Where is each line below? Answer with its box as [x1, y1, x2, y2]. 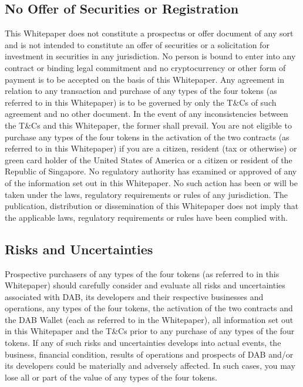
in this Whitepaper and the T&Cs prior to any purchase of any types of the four [5, 325, 295, 337]
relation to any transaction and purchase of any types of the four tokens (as [5, 85, 277, 97]
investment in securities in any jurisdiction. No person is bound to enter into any [5, 50, 296, 62]
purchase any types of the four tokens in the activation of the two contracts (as [5, 130, 289, 143]
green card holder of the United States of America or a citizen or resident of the [5, 153, 292, 166]
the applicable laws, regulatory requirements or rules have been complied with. [5, 211, 288, 223]
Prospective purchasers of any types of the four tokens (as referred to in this [5, 267, 280, 280]
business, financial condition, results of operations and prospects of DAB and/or [5, 348, 294, 360]
